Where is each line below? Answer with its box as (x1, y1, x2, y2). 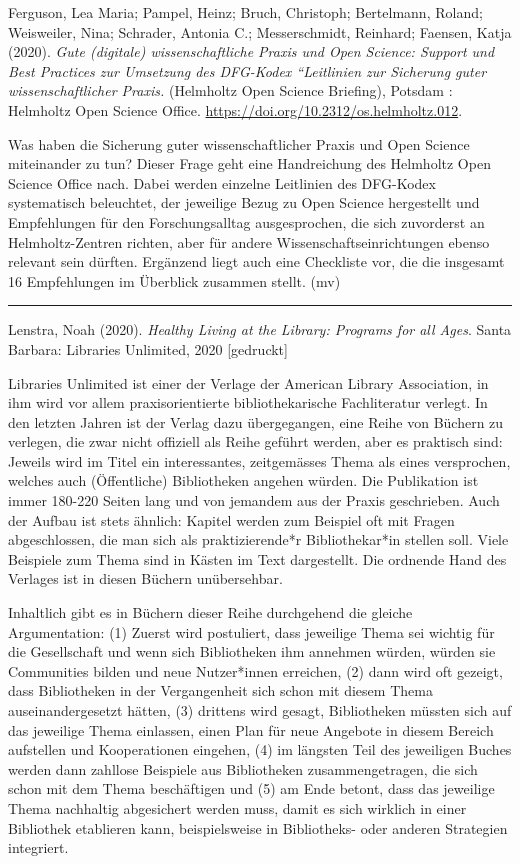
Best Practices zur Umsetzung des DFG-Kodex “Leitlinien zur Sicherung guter (8, 60, 487, 81)
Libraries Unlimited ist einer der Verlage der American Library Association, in (8, 372, 489, 393)
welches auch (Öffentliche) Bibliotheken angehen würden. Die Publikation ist (8, 470, 479, 491)
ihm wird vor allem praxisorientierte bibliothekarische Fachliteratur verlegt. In (8, 392, 488, 413)
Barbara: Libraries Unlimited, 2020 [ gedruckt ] (8, 338, 288, 359)
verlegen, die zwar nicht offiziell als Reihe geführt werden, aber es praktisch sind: (8, 431, 503, 452)
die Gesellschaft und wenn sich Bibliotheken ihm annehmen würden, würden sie (8, 641, 496, 662)
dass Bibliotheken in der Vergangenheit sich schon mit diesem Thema (8, 680, 433, 701)
